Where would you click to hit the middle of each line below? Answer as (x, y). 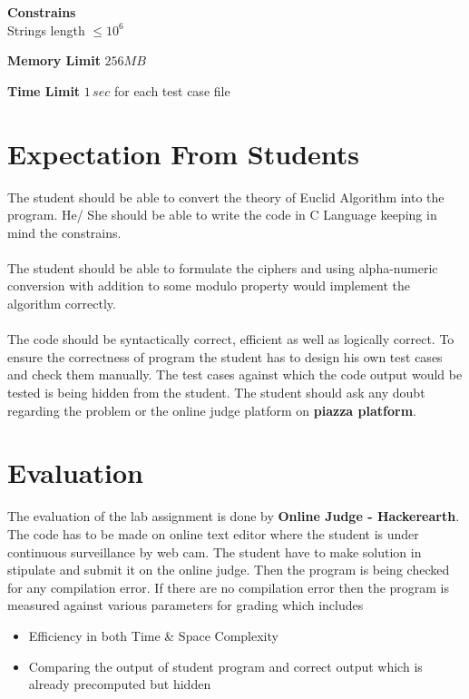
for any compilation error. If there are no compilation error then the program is (229, 587)
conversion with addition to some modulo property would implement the (209, 286)
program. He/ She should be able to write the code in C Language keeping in (222, 215)
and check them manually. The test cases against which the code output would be (235, 374)
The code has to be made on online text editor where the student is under (213, 533)
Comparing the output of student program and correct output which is (225, 666)
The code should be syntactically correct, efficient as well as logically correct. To (231, 339)
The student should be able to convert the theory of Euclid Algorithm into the (226, 197)
